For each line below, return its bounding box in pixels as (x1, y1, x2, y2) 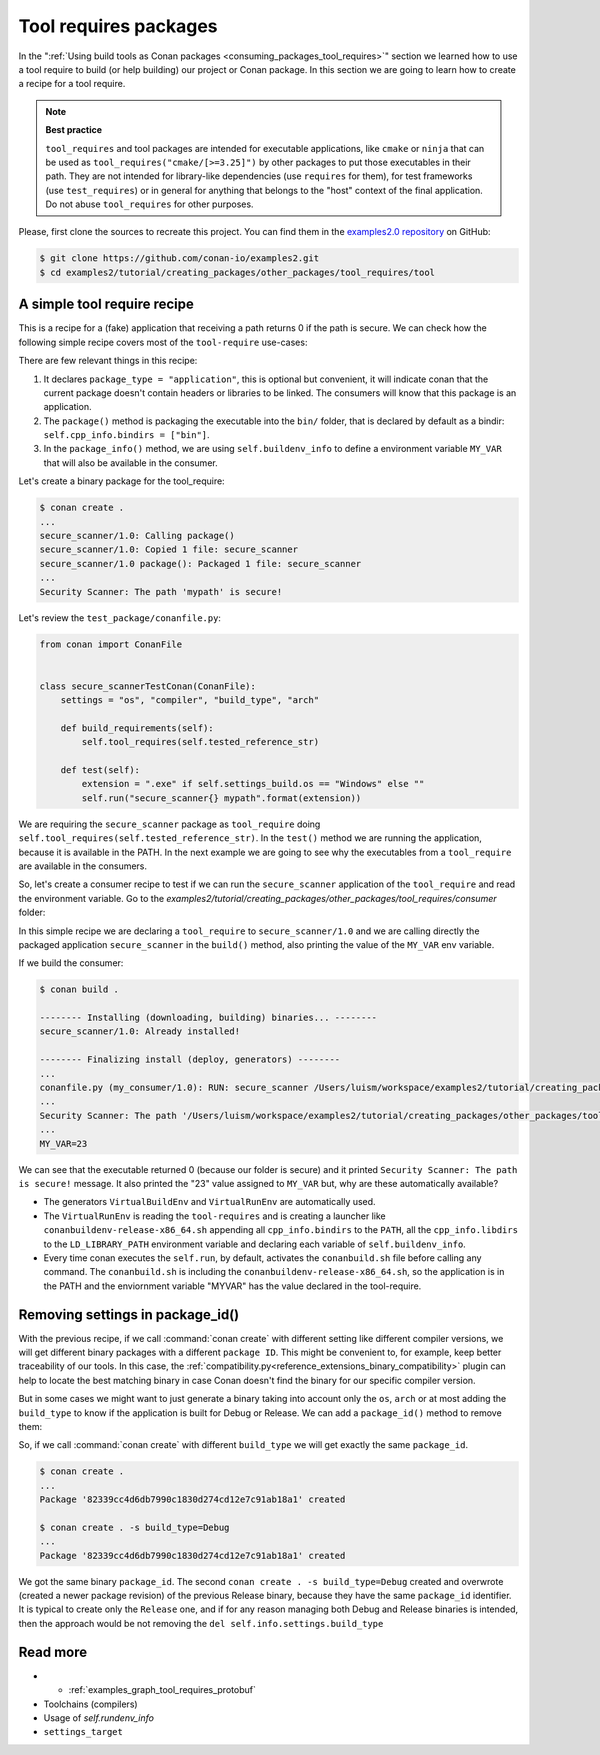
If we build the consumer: (18, 957, 124, 969)
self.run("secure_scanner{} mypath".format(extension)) (81, 792, 362, 804)
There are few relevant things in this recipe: (18, 355, 198, 367)
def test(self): (60, 765, 140, 776)
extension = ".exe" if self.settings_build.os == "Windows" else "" (81, 778, 425, 790)
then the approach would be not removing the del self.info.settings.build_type (18, 1617, 384, 1629)
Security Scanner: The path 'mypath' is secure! (39, 586, 283, 597)
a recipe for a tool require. (18, 78, 126, 90)
